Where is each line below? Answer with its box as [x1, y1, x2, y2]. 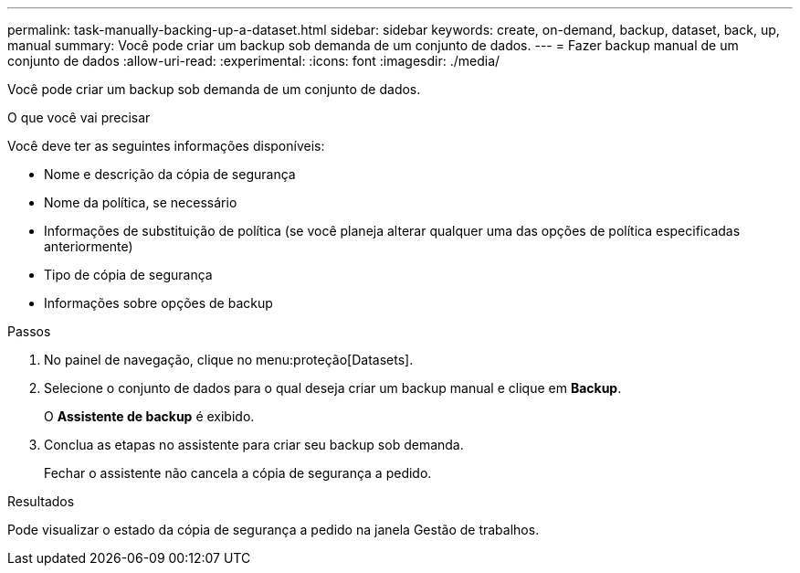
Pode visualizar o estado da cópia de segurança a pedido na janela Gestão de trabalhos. [7, 522, 540, 537]
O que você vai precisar [7, 110, 151, 125]
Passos [7, 324, 51, 339]
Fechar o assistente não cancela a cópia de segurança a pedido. [44, 465, 432, 481]
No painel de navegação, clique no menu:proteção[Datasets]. [44, 352, 414, 367]
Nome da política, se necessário [44, 195, 237, 210]
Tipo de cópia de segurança [44, 267, 213, 282]
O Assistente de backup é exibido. [44, 409, 255, 424]
